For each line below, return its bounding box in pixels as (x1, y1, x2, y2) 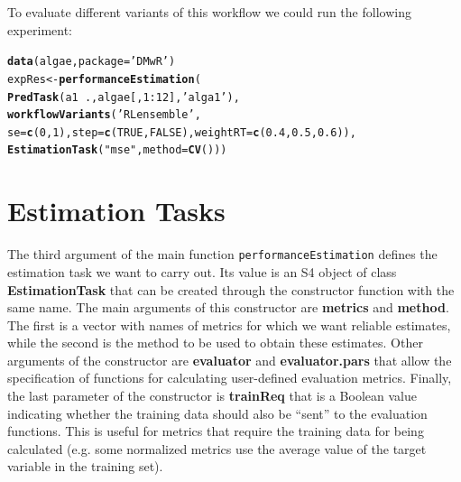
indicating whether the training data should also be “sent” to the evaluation (7, 403, 428, 422)
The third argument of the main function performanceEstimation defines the (7, 245, 438, 264)
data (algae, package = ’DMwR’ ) (7, 55, 176, 69)
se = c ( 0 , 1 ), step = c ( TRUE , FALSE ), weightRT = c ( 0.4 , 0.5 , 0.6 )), (7, 125, 356, 139)
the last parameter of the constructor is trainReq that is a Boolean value (7, 386, 417, 405)
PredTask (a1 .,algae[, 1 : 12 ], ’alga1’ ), (7, 90, 240, 104)
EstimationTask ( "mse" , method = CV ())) (7, 144, 227, 157)
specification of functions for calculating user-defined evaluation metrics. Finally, (7, 368, 452, 387)
